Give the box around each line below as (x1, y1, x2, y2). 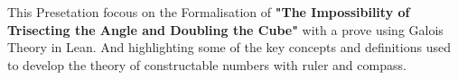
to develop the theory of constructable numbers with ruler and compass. (7, 55, 407, 74)
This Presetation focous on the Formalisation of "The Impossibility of (7, 3, 410, 21)
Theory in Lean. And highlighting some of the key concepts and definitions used (7, 38, 451, 57)
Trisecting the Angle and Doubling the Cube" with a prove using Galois (7, 20, 444, 39)
